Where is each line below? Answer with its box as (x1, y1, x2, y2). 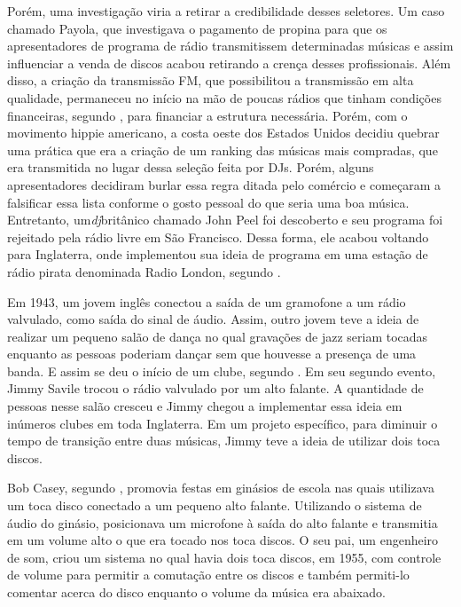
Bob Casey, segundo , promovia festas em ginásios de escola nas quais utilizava (7, 478, 434, 497)
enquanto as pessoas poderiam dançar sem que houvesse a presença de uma (7, 344, 417, 363)
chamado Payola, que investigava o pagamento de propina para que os (7, 19, 387, 37)
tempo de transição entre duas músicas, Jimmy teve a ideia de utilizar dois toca (7, 431, 441, 450)
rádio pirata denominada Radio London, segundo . (7, 262, 281, 280)
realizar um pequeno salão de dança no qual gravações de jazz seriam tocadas (7, 327, 428, 345)
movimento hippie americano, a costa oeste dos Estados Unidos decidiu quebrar (7, 123, 440, 142)
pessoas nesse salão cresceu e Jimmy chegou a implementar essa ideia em (7, 397, 402, 415)
